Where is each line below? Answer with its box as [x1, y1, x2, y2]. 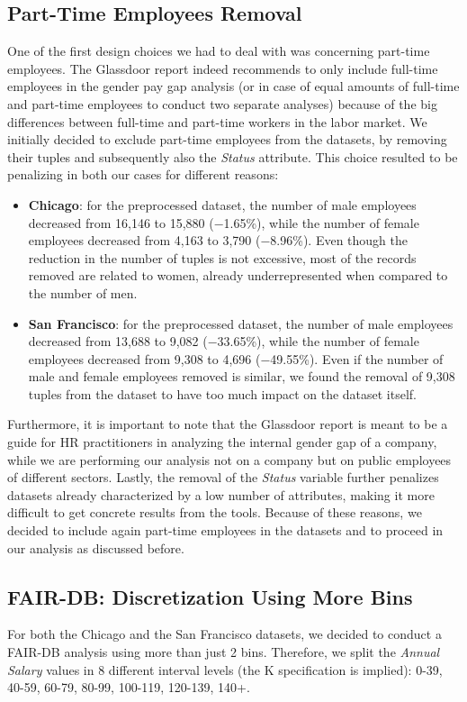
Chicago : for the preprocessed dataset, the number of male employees [28, 195, 417, 214]
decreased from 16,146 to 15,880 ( [28, 213, 214, 232]
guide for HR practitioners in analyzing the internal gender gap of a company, [7, 433, 437, 451]
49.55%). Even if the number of [270, 349, 444, 368]
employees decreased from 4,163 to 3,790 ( [28, 231, 261, 250]
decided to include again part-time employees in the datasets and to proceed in [7, 521, 444, 540]
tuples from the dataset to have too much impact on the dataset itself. [28, 384, 417, 403]
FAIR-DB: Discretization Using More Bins [7, 582, 413, 610]
